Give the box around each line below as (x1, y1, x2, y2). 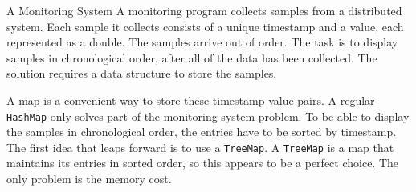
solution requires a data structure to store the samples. (6, 65, 277, 82)
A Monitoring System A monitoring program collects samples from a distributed (6, 2, 402, 18)
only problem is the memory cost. (6, 170, 172, 187)
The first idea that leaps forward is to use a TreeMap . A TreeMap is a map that (6, 138, 394, 155)
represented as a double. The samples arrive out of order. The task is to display (6, 34, 398, 50)
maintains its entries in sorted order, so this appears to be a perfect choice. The (6, 154, 399, 171)
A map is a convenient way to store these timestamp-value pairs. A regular (6, 91, 375, 108)
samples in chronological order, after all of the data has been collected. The (6, 49, 377, 66)
